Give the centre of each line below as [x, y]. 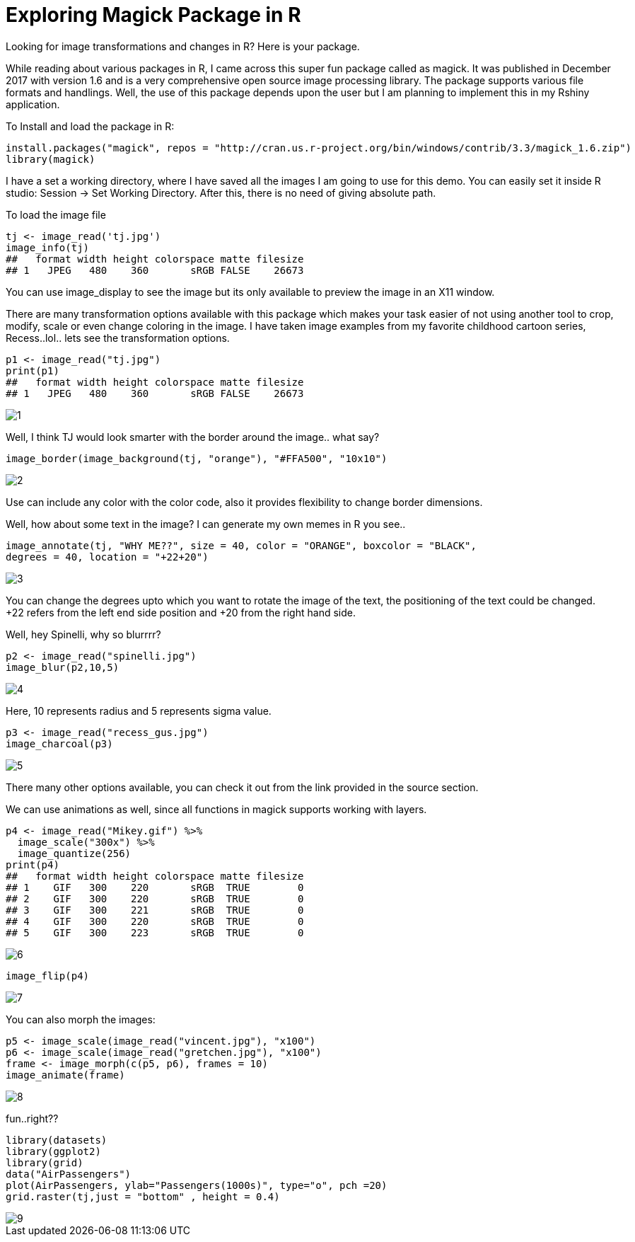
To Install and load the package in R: [90, 126]
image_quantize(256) [74, 853]
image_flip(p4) [48, 976]
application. [33, 104]
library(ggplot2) [53, 1151]
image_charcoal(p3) [59, 743]
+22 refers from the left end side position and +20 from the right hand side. [181, 612]
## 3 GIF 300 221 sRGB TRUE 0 [155, 910]
